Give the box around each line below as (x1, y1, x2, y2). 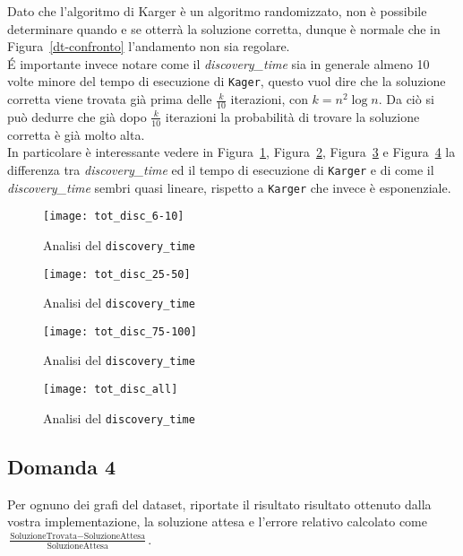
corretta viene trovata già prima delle (7, 90, 212, 109)
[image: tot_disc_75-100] (43, 325, 197, 338)
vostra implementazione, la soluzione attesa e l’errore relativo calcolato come (7, 512, 427, 531)
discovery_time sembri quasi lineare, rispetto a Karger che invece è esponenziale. (7, 178, 451, 196)
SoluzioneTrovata (10, 532, 78, 542)
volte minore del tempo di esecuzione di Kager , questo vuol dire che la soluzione (7, 72, 446, 91)
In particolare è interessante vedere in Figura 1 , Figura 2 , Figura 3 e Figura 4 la (7, 143, 456, 161)
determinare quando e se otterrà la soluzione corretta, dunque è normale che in (7, 19, 441, 38)
